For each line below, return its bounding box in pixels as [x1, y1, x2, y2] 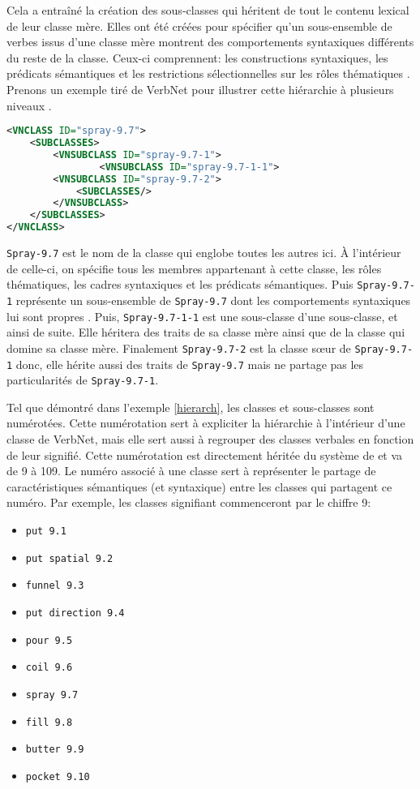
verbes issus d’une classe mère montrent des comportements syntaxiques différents [6, 33, 414, 50]
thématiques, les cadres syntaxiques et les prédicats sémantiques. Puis [6, 276, 354, 293]
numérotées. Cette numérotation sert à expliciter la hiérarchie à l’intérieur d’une [6, 414, 405, 431]
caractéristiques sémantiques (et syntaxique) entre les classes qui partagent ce [6, 478, 392, 495]
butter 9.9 [25, 744, 84, 756]
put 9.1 [25, 525, 66, 537]
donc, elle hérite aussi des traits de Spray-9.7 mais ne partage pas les [15, 355, 364, 372]
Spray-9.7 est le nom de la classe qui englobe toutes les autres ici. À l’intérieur [6, 244, 401, 261]
